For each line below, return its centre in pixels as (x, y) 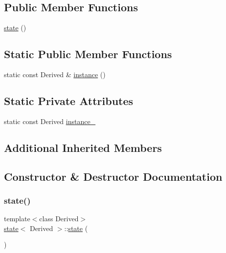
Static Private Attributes (69, 100)
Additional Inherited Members (83, 147)
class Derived (59, 219)
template (17, 219)
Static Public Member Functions (88, 54)
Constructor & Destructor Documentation (113, 176)
